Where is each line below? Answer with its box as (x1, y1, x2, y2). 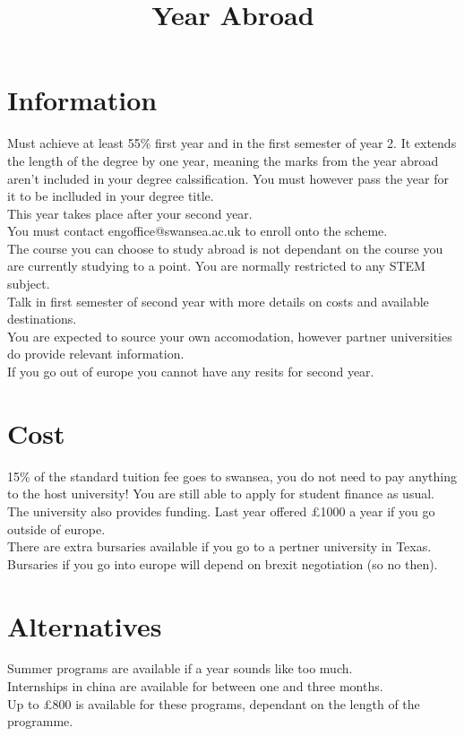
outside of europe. (7, 519, 106, 538)
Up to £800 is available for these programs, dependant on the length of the (7, 694, 420, 713)
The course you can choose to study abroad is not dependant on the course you (7, 238, 443, 257)
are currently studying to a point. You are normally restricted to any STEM (7, 256, 425, 275)
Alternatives (7, 607, 162, 644)
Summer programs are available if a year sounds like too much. (7, 659, 353, 678)
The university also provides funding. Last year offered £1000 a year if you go (7, 501, 435, 520)
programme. (7, 712, 73, 731)
